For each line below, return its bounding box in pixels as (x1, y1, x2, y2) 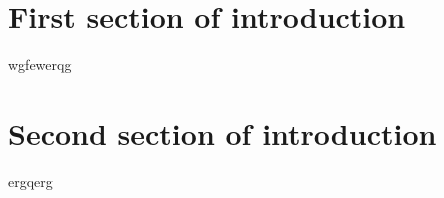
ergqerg (8, 170, 53, 191)
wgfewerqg (8, 54, 72, 75)
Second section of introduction (8, 112, 437, 153)
